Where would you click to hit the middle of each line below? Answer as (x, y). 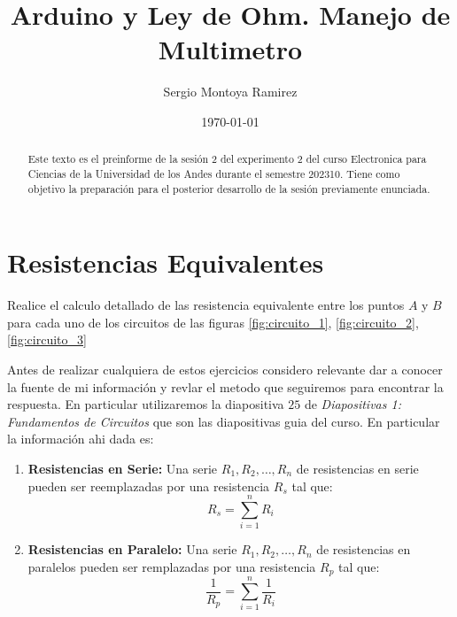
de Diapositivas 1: (352, 404)
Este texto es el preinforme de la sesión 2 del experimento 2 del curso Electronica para (227, 159)
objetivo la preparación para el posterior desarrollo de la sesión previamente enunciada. (229, 188)
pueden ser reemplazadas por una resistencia (149, 486)
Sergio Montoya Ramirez (230, 92)
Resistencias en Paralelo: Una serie (132, 549)
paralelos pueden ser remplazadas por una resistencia (172, 566)
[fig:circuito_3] (47, 339)
